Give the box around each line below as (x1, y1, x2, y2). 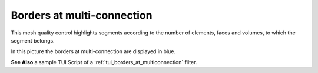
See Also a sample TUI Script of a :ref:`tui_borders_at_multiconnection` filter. (11, 58, 197, 65)
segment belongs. (11, 37, 55, 44)
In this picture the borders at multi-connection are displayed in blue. (11, 48, 176, 55)
